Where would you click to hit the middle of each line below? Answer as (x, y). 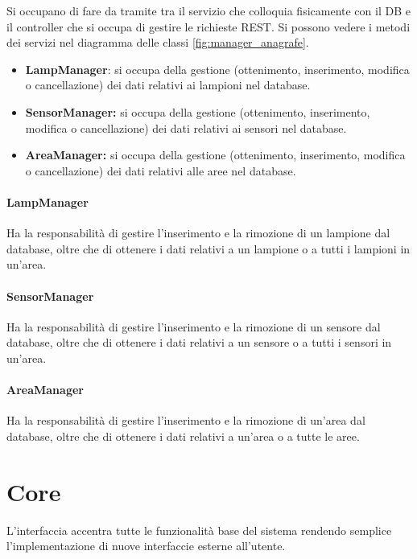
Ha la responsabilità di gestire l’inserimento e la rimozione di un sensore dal (194, 326)
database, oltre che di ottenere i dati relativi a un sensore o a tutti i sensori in (199, 342)
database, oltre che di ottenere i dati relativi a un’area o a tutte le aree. (183, 436)
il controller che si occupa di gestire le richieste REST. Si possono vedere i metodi (208, 26)
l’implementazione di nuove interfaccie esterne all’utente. (146, 546)
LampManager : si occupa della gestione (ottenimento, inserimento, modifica (217, 69)
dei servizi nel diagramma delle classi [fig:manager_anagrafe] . (158, 42)
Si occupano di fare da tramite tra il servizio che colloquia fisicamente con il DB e (208, 10)
